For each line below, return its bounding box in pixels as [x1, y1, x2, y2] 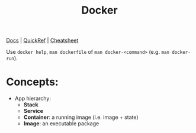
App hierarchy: [14, 95, 52, 102]
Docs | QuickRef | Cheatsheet [6, 37, 79, 44]
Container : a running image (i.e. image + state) [23, 113, 139, 121]
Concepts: [6, 75, 59, 89]
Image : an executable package [23, 120, 99, 127]
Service [23, 108, 43, 115]
